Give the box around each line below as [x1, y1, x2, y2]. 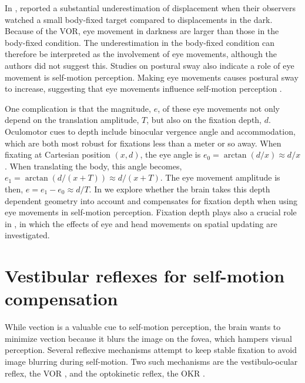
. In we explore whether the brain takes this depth [89, 182, 270, 195]
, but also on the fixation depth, [146, 114, 262, 126]
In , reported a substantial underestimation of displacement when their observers [5, 2, 296, 14]
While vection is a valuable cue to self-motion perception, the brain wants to [5, 321, 281, 333]
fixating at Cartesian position [5, 148, 110, 161]
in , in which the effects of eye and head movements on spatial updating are [5, 217, 277, 229]
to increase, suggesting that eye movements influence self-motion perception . [5, 82, 282, 95]
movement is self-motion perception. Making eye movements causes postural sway [5, 71, 299, 83]
